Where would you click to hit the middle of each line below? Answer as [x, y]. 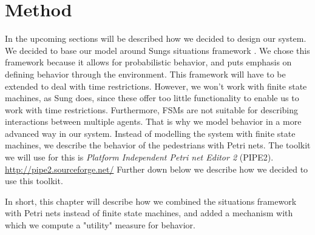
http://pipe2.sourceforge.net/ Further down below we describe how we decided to [157, 169]
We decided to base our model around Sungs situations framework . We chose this [157, 50]
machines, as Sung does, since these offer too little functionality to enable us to [152, 98]
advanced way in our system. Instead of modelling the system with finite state [150, 133]
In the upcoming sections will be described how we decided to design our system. [156, 38]
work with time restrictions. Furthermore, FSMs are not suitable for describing [151, 109]
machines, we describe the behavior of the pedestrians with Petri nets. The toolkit [158, 145]
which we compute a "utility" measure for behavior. [100, 225]
